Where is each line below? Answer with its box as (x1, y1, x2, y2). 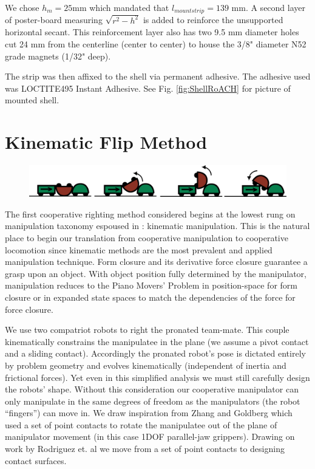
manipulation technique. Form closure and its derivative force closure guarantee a (5, 255, 308, 268)
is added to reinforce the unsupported (143, 13, 283, 26)
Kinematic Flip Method (5, 129, 208, 154)
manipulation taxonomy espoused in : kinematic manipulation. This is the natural (5, 219, 310, 232)
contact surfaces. (5, 454, 67, 467)
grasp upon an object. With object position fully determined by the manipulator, (5, 267, 307, 279)
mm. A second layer (231, 1, 306, 13)
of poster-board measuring (5, 13, 103, 26)
